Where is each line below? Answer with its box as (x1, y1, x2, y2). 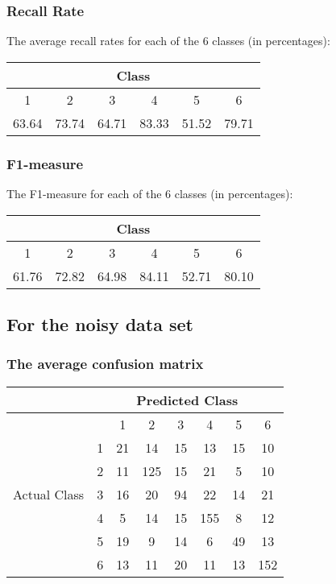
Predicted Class (136, 390, 239, 409)
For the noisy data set (6, 312, 194, 337)
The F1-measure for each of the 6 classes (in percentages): (6, 185, 293, 202)
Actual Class (13, 484, 85, 503)
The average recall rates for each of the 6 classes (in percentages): (6, 32, 330, 49)
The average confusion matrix (6, 354, 204, 374)
